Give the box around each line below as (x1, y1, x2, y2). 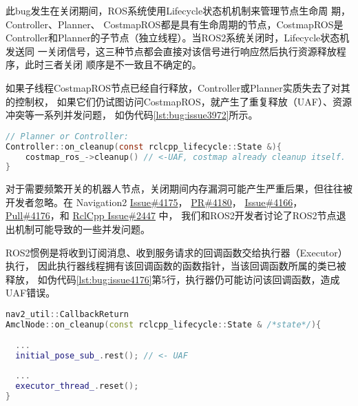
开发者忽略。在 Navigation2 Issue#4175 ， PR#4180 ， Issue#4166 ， (6, 194, 303, 209)
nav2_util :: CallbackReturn (6, 309, 129, 319)
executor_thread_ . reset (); (15, 381, 139, 392)
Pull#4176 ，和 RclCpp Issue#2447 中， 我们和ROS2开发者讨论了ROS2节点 (6, 208, 337, 223)
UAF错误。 (6, 285, 56, 300)
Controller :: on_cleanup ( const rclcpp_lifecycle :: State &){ (6, 141, 282, 152)
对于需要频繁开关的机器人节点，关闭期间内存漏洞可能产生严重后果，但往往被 (6, 181, 352, 196)
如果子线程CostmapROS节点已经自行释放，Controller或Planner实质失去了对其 (6, 80, 350, 94)
